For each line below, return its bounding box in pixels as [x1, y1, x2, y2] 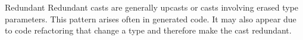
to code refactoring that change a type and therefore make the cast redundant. [5, 24, 292, 36]
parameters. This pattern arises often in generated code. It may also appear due [5, 12, 296, 25]
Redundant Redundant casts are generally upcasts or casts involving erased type [5, 1, 299, 13]
